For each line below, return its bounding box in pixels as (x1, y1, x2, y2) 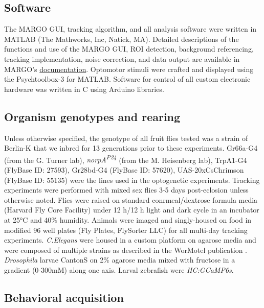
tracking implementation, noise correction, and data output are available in (4, 53, 240, 64)
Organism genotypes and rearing (4, 108, 181, 124)
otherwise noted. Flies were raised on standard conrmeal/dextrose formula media (4, 194, 258, 205)
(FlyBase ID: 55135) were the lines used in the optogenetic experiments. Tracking (4, 174, 260, 185)
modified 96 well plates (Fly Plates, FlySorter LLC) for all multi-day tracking (4, 224, 248, 235)
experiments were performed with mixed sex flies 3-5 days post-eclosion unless (4, 184, 249, 195)
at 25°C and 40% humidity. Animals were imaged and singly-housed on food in (4, 214, 252, 225)
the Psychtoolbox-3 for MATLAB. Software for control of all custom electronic (4, 74, 251, 84)
